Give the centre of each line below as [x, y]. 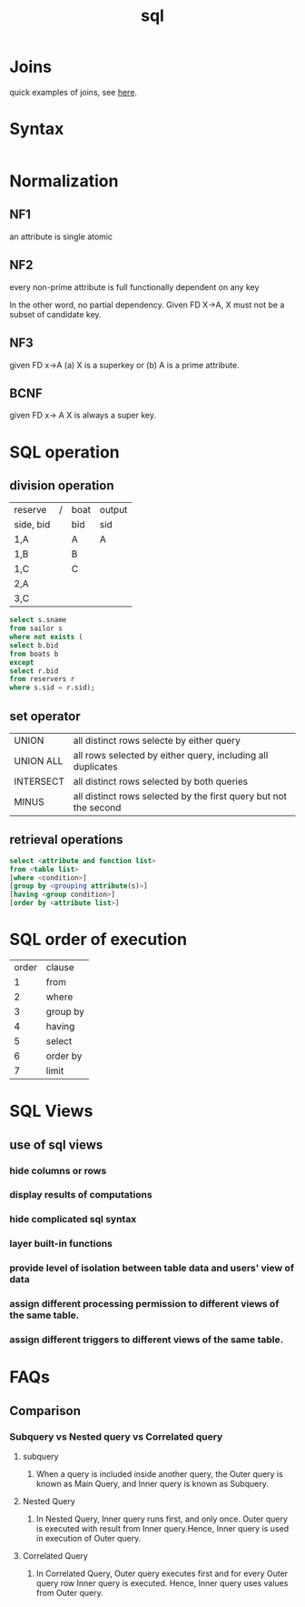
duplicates [95, 767]
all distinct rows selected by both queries [160, 781]
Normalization [64, 181]
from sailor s [36, 628]
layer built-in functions [61, 1244]
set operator [45, 716]
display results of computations [81, 1195]
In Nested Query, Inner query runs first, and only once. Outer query [162, 1519]
